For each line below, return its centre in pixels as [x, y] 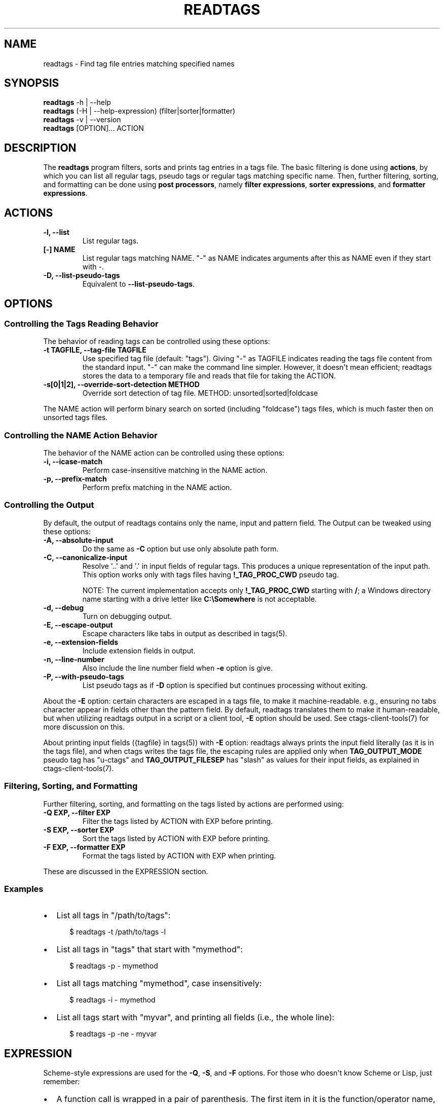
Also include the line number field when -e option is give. [178, 668]
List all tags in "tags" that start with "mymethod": [150, 949]
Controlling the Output [49, 505]
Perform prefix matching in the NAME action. [157, 488]
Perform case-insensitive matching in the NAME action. [175, 470]
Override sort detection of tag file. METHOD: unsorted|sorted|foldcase [200, 393]
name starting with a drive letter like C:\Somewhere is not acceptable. [199, 599]
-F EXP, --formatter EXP [84, 847]
